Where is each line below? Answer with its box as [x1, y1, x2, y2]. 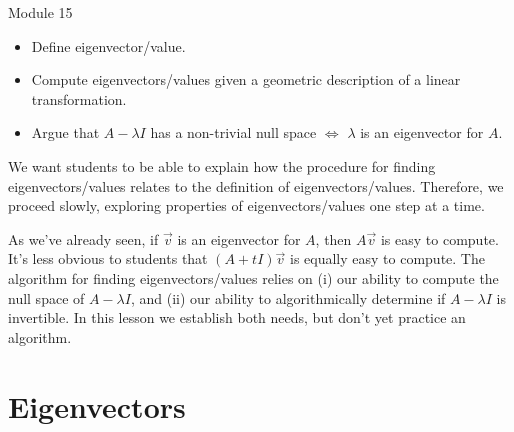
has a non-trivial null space [150, 122, 317, 143]
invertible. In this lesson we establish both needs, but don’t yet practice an [8, 307, 466, 328]
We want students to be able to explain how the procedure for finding [8, 155, 436, 176]
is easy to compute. [380, 228, 499, 249]
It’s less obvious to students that [8, 248, 208, 269]
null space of [8, 287, 85, 308]
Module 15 [8, 2, 73, 22]
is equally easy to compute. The [289, 248, 485, 269]
